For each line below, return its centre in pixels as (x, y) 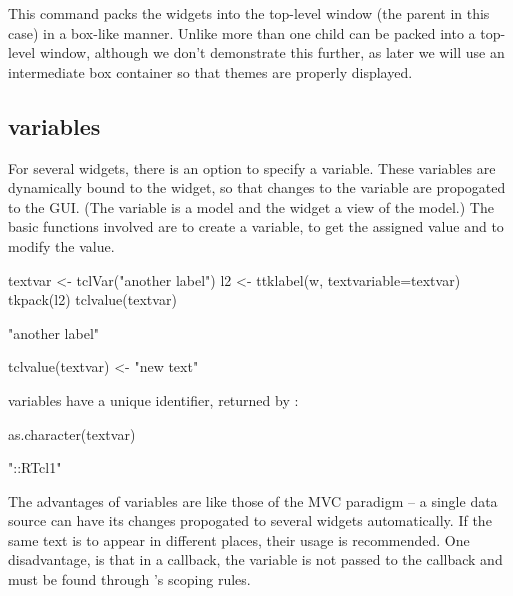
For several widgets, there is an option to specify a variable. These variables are (252, 167)
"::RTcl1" (35, 467)
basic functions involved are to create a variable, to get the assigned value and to (256, 226)
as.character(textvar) (72, 433)
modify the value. (61, 245)
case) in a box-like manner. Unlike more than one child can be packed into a (242, 32)
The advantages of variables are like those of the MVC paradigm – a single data (253, 500)
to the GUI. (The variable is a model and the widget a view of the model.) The (251, 206)
